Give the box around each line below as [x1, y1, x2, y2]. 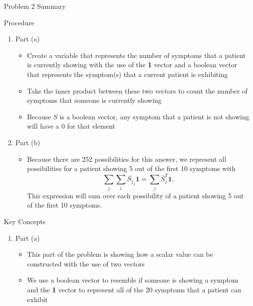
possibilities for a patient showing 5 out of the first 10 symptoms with [27, 163, 236, 173]
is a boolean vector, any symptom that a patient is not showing [59, 111, 250, 121]
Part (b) [15, 137, 40, 147]
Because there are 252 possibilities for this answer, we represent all [27, 153, 227, 164]
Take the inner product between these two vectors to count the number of [27, 85, 248, 96]
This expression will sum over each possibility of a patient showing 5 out [27, 190, 244, 200]
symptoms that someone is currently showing [27, 95, 162, 105]
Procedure [4, 17, 35, 27]
